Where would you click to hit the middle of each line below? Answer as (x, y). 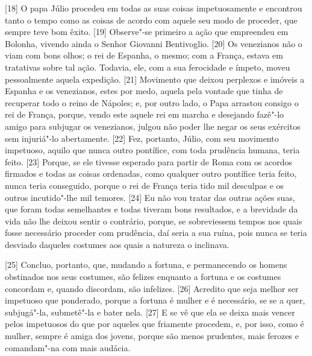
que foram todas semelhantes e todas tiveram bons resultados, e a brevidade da (151, 209)
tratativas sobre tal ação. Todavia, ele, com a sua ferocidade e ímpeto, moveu (148, 67)
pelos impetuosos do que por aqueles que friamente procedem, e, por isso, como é (154, 324)
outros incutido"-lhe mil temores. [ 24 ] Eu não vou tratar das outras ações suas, (150, 197)
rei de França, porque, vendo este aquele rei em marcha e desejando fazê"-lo (145, 114)
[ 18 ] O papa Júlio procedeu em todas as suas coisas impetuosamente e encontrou (154, 8)
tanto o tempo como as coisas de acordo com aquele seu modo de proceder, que (151, 20)
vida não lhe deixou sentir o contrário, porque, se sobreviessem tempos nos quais (154, 221)
